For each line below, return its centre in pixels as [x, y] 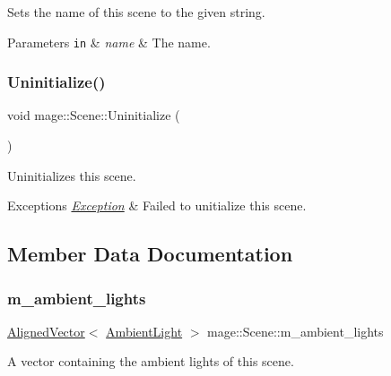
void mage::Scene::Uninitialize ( [94, 115]
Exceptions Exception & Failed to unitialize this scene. [157, 205]
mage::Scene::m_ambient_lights [295, 331]
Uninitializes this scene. [72, 175]
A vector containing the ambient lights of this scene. [151, 361]
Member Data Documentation [150, 254]
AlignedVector [46, 331]
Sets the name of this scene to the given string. [136, 12]
